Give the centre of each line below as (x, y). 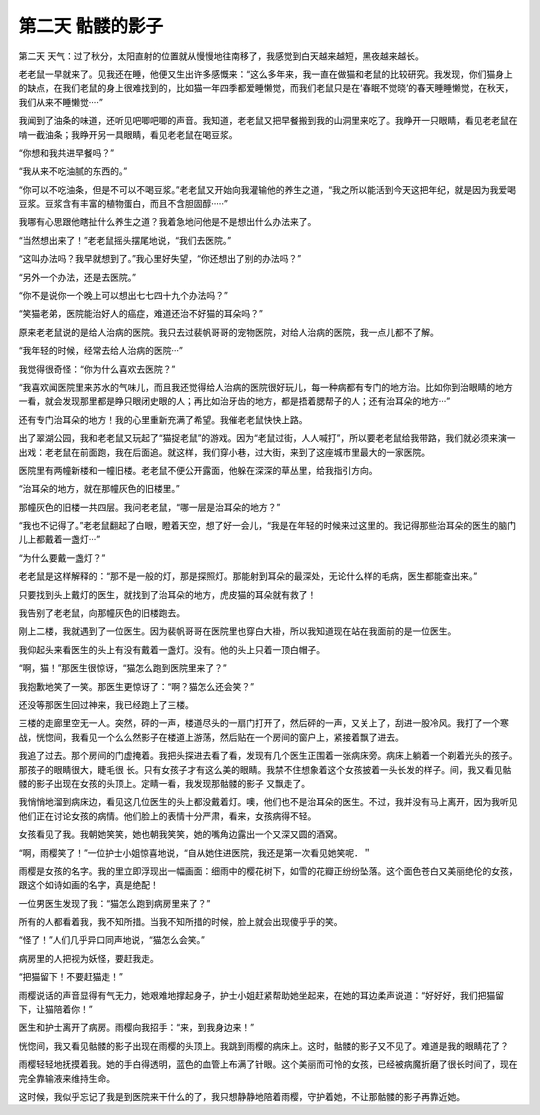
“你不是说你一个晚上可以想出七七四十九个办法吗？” (123, 296)
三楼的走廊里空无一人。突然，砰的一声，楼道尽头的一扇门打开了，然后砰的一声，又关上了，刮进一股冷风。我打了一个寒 (263, 723)
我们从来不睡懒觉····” (61, 102)
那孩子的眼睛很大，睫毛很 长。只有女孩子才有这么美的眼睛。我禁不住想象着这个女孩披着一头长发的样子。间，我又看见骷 (265, 769)
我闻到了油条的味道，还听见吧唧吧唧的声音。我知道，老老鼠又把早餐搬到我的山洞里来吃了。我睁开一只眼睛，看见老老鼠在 (268, 121)
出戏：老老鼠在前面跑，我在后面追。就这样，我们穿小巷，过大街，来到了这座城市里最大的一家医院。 (224, 452)
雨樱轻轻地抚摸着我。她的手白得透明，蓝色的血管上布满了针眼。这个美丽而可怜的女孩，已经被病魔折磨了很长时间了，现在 (268, 1064)
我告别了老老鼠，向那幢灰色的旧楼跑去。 (101, 613)
